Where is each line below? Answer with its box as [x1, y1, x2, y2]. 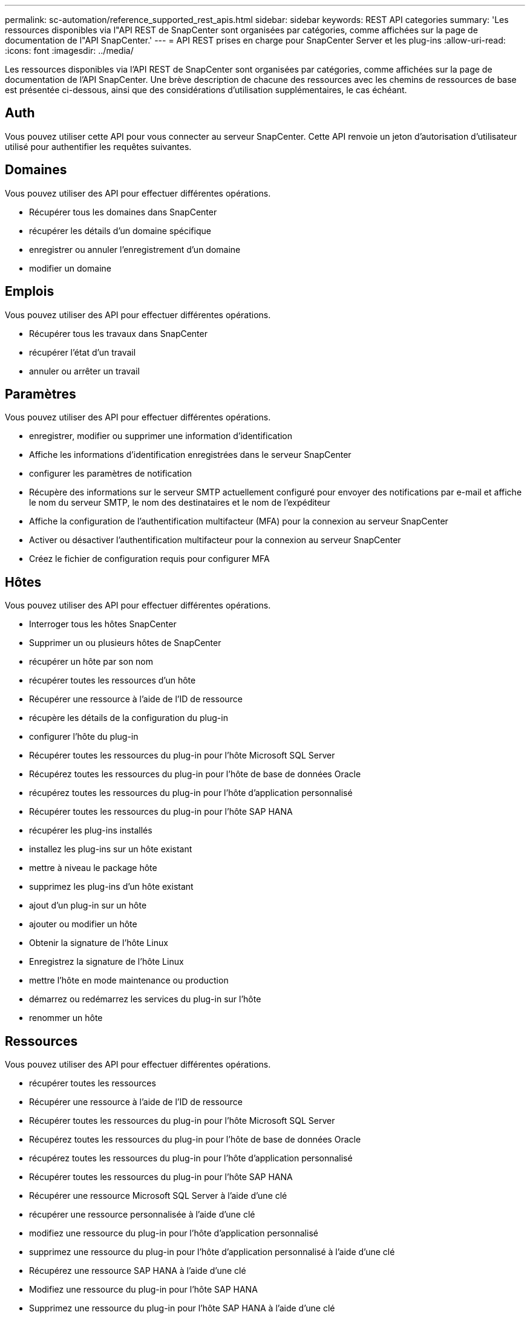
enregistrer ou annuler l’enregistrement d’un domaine [29, 244, 241, 255]
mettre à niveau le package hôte [29, 863, 157, 873]
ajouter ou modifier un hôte [29, 919, 137, 930]
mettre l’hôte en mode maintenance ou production [29, 975, 229, 986]
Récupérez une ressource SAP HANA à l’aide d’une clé [29, 1265, 246, 1276]
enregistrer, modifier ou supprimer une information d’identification [29, 431, 293, 442]
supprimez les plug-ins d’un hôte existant [29, 881, 194, 892]
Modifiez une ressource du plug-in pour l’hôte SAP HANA [29, 1284, 258, 1295]
